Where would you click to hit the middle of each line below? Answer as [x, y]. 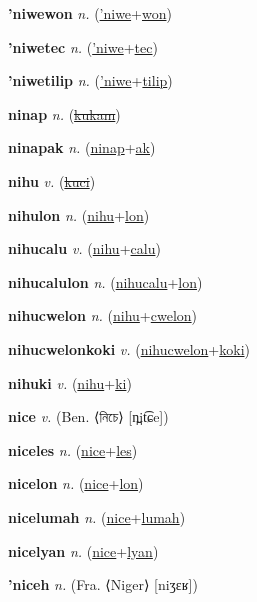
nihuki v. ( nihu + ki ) [70, 382]
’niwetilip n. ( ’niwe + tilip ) [90, 80]
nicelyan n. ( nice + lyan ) [83, 550]
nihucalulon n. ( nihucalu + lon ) [105, 281]
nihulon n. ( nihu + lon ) [79, 214]
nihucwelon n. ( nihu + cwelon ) [103, 315]
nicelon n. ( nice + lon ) [76, 483]
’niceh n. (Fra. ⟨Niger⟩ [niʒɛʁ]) [103, 584]
